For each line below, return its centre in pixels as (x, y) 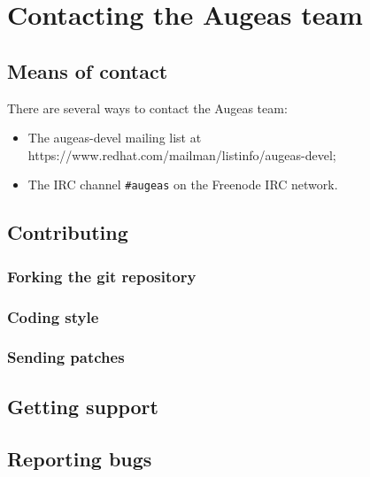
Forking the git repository (102, 276)
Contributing (68, 232)
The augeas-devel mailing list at (115, 138)
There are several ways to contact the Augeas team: (147, 108)
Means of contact (88, 70)
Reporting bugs (80, 458)
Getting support (83, 406)
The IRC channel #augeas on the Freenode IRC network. (183, 185)
